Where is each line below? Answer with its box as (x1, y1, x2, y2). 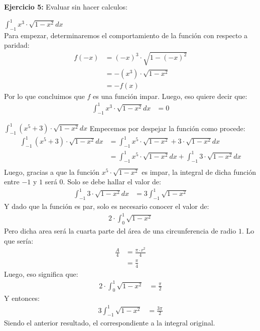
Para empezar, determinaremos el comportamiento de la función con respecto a (4, 30, 248, 40)
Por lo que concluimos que (4, 90, 85, 101)
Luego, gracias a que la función (4, 166, 100, 177)
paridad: (4, 40, 30, 50)
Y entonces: (4, 293, 40, 303)
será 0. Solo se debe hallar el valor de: (45, 176, 161, 187)
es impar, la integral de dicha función (142, 166, 256, 177)
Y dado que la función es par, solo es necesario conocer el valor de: (4, 201, 209, 211)
